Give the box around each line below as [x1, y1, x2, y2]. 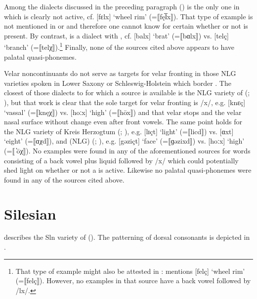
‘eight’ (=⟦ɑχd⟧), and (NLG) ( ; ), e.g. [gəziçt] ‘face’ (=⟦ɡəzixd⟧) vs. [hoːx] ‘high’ [4, 136, 245, 146]
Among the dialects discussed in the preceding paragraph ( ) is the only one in [4, 1, 240, 11]
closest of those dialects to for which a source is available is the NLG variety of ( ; [4, 87, 250, 98]
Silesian [4, 203, 56, 224]
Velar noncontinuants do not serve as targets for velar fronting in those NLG [4, 68, 236, 78]
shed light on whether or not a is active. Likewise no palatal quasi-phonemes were [4, 165, 252, 175]
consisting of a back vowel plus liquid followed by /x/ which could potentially [4, 155, 239, 165]
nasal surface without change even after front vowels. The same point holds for [4, 116, 242, 127]
